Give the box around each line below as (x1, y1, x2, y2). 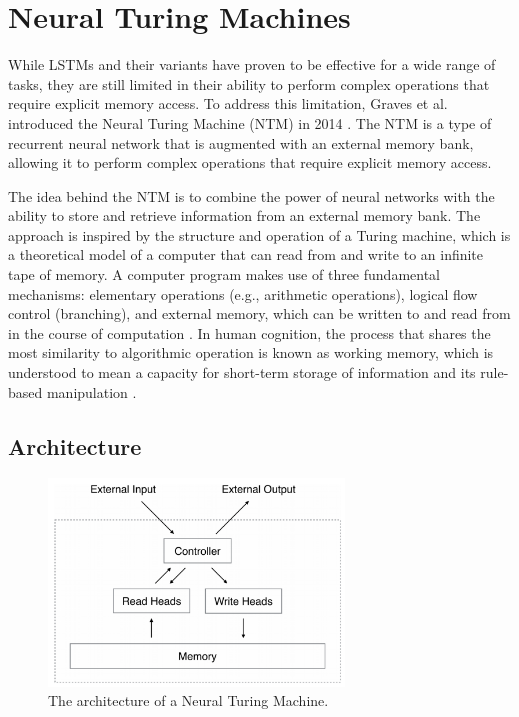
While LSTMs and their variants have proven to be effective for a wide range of (8, 54, 496, 75)
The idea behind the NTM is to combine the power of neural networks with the (8, 185, 495, 206)
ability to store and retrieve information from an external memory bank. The (8, 205, 481, 226)
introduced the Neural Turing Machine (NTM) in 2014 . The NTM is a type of (8, 112, 492, 133)
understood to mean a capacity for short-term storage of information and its (8, 362, 476, 383)
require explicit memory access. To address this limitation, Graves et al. (8, 93, 448, 114)
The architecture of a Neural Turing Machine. (48, 690, 329, 711)
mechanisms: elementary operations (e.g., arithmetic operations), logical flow (8, 283, 478, 304)
